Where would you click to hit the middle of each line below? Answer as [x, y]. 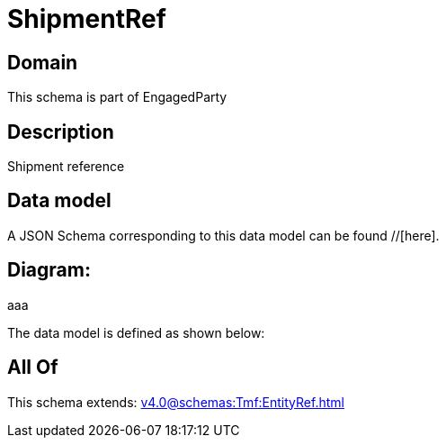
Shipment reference [66, 167]
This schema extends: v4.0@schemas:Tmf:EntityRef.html [176, 402]
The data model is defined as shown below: [136, 332]
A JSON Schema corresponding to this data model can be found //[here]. [223, 235]
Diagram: [49, 270]
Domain [43, 62]
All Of [33, 368]
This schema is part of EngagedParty [117, 97]
